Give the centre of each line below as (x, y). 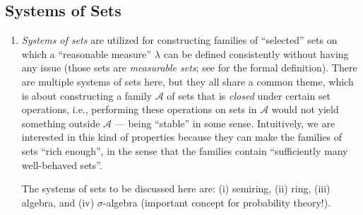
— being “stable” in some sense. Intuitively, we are (225, 123)
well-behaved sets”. (62, 164)
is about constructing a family (87, 95)
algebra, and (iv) (58, 202)
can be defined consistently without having (256, 53)
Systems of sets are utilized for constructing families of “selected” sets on (179, 40)
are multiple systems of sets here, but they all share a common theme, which (188, 81)
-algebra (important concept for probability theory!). (217, 202)
